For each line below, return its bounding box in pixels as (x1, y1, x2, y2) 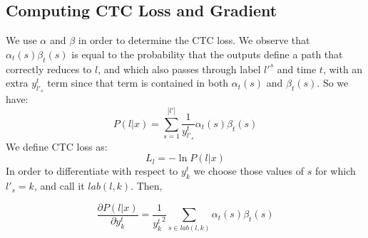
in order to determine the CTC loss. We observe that (78, 33, 310, 48)
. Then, (131, 178, 163, 193)
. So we (317, 75, 349, 90)
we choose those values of (193, 163, 305, 178)
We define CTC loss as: (6, 139, 108, 153)
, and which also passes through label (98, 61, 261, 76)
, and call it (34, 178, 85, 193)
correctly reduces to (6, 61, 92, 76)
